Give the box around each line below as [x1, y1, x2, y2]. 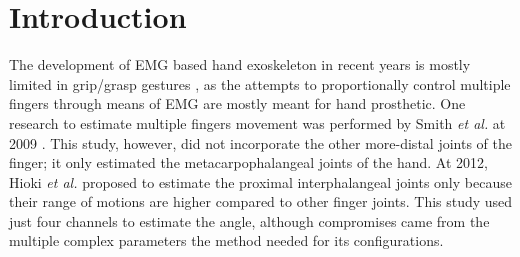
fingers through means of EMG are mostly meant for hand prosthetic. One [9, 93, 466, 114]
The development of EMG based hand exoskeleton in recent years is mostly [9, 54, 471, 75]
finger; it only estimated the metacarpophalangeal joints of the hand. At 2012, [9, 152, 488, 173]
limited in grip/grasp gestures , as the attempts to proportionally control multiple [9, 73, 511, 94]
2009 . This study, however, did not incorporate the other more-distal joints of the [9, 132, 512, 153]
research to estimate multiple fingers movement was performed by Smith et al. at [9, 112, 506, 133]
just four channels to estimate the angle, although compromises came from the [9, 210, 490, 231]
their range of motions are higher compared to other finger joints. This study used [9, 191, 513, 212]
